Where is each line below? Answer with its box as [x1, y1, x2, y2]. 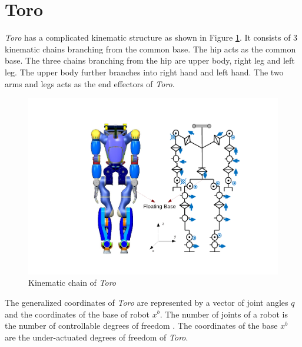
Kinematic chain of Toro [28, 276, 117, 289]
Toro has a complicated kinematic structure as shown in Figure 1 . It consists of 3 [5, 31, 298, 44]
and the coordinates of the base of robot [5, 308, 150, 320]
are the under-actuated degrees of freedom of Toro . [5, 331, 188, 343]
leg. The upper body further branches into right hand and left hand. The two [5, 65, 284, 78]
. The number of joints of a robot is [160, 308, 288, 320]
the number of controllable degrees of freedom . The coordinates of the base [5, 319, 278, 332]
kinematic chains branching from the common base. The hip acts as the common [5, 42, 296, 55]
